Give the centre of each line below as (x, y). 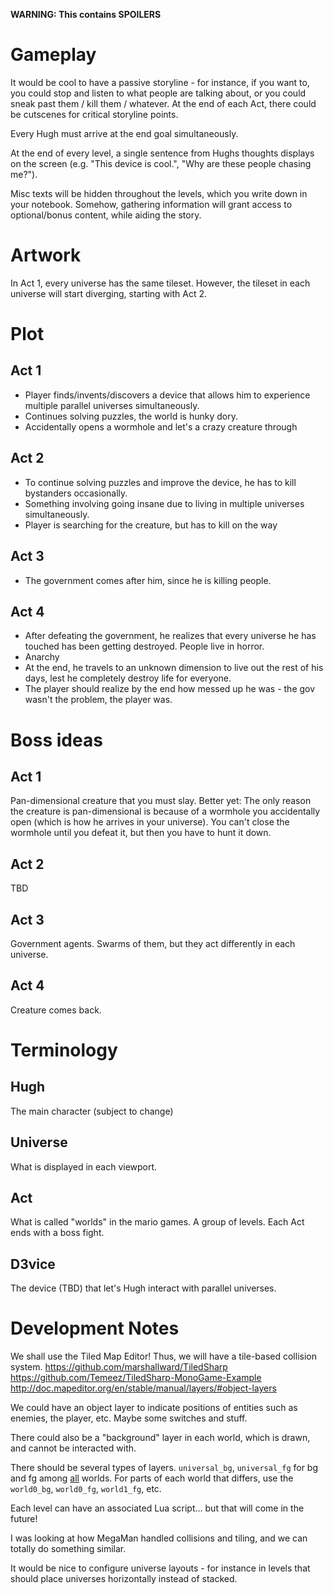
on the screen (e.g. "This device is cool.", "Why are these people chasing (161, 163)
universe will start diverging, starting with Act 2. (109, 293)
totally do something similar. (68, 1549)
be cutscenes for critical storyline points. (94, 114)
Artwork (46, 255)
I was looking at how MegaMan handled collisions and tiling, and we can (159, 1538)
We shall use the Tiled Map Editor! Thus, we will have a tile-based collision (163, 1356)
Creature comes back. (56, 1010)
